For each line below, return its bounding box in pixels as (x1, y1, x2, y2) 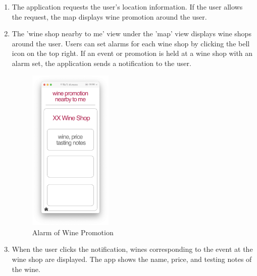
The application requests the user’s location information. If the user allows (12, 2, 243, 12)
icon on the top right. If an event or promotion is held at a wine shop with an (12, 48, 253, 58)
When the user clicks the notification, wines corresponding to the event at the (12, 244, 253, 254)
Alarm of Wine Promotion (32, 227, 114, 237)
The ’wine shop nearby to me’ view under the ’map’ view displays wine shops (12, 28, 251, 39)
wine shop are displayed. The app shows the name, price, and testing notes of (12, 254, 252, 264)
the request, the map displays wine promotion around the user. (12, 11, 207, 22)
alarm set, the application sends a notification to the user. (12, 57, 191, 68)
